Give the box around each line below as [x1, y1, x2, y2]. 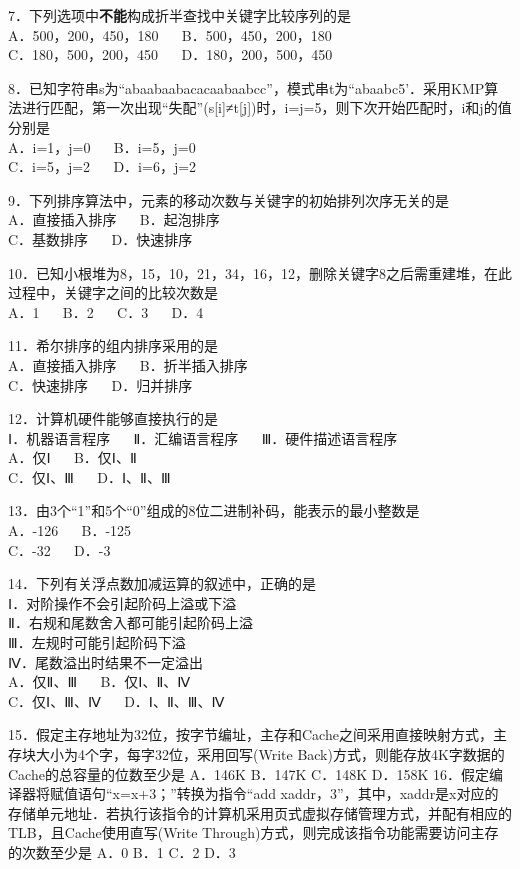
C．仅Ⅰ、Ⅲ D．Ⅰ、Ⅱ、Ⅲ [8, 466, 171, 487]
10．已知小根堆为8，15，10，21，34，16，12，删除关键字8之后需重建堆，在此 [8, 262, 512, 283]
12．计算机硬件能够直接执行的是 [8, 408, 218, 429]
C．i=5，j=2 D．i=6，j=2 [8, 156, 197, 177]
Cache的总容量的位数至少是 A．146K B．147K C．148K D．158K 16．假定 [8, 763, 490, 784]
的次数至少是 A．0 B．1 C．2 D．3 [8, 841, 236, 862]
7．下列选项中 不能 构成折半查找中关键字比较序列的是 [8, 5, 351, 25]
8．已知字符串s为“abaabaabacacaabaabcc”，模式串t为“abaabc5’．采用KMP [8, 77, 485, 98]
